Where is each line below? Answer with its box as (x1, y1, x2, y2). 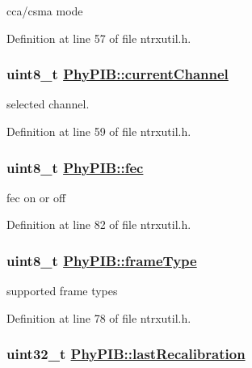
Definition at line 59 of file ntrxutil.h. (6, 123, 191, 139)
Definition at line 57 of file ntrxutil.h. (6, 29, 191, 46)
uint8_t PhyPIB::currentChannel (6, 64, 229, 84)
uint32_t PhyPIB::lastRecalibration (6, 344, 246, 364)
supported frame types (6, 282, 118, 299)
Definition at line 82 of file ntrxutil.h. (6, 216, 191, 233)
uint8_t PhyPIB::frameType (6, 250, 197, 270)
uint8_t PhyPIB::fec (6, 157, 144, 177)
